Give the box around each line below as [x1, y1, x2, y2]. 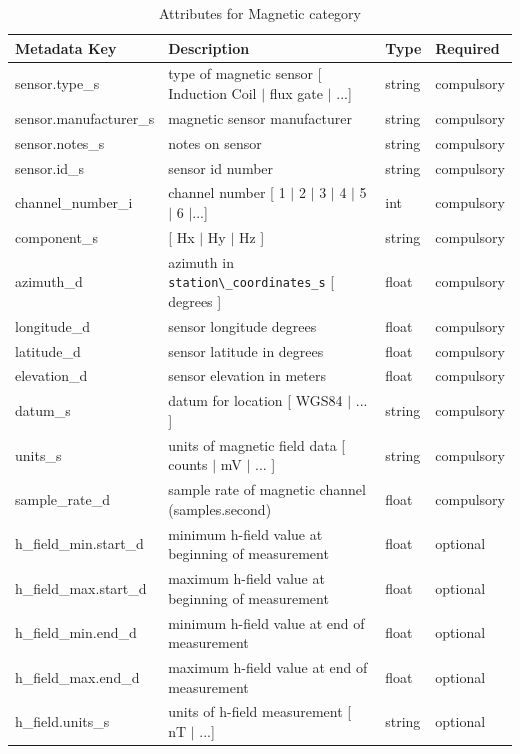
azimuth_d [15, 271, 83, 292]
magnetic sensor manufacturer [168, 107, 353, 128]
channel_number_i [15, 192, 133, 213]
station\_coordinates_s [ [168, 271, 335, 292]
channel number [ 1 [168, 182, 286, 203]
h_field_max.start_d [15, 577, 147, 598]
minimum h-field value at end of [168, 612, 365, 633]
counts [168, 454, 208, 475]
